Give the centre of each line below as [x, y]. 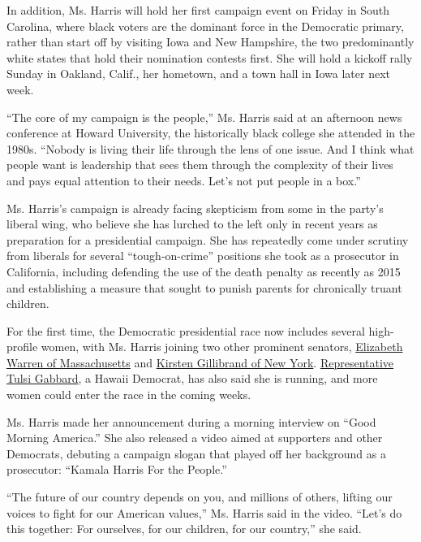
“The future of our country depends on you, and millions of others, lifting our [200, 497]
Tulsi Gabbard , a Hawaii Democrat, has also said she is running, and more [192, 378]
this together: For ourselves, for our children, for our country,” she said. [184, 529]
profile [22, 347]
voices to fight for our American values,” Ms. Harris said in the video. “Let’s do [204, 512]
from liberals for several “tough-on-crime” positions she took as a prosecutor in [203, 256]
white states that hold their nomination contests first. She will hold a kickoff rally [210, 57]
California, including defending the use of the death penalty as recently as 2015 [204, 271]
